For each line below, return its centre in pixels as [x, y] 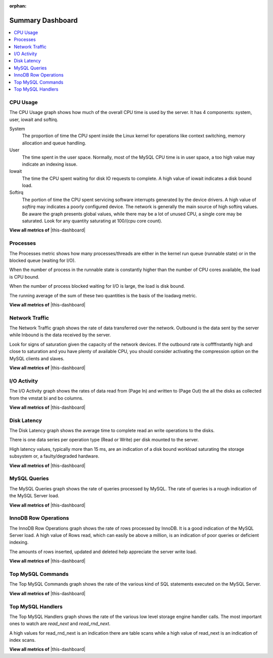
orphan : [18, 6]
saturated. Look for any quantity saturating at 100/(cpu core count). [92, 221]
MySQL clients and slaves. [37, 358]
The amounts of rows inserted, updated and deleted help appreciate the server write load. [103, 552]
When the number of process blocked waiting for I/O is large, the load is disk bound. [97, 286]
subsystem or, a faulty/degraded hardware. [54, 456]
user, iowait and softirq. [34, 120]
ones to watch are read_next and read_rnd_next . [60, 624]
